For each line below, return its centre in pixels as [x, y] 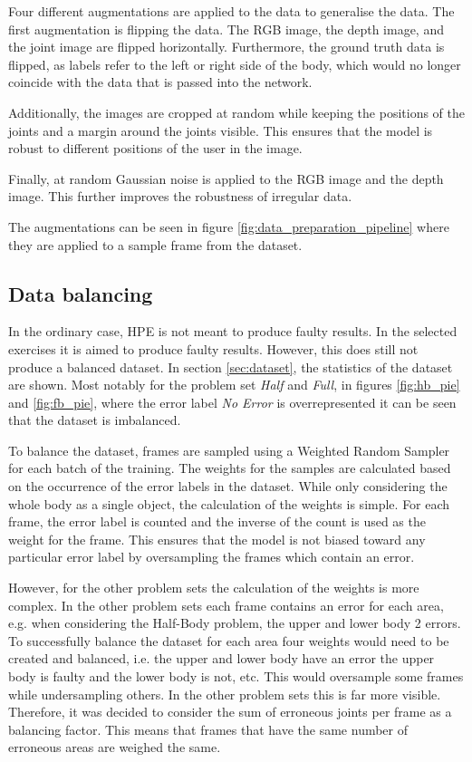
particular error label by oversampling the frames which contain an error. [212, 557]
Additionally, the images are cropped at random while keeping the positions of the [236, 112]
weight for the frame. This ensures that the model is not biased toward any [217, 539]
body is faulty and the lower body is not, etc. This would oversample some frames [236, 676]
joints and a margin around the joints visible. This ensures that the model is [221, 130]
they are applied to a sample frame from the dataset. [155, 244]
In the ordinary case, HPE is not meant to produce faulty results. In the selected [233, 331]
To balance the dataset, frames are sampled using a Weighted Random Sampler [229, 450]
